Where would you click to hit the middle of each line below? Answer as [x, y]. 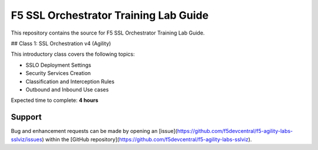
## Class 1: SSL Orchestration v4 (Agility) [61, 43]
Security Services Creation [58, 73]
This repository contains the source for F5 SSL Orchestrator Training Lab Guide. [108, 33]
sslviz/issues [26, 139]
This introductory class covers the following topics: [73, 54]
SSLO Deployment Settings [58, 65]
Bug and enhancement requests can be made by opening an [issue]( [94, 131]
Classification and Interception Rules [70, 81]
